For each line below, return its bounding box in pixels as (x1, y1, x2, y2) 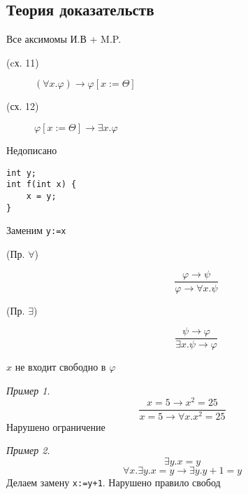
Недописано (6, 142, 57, 157)
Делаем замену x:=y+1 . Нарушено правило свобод (6, 474, 221, 489)
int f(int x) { (6, 179, 77, 190)
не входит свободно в (15, 359, 106, 374)
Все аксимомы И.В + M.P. (6, 32, 122, 46)
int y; (6, 167, 36, 178)
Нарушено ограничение (6, 419, 105, 434)
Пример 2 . (6, 443, 50, 458)
